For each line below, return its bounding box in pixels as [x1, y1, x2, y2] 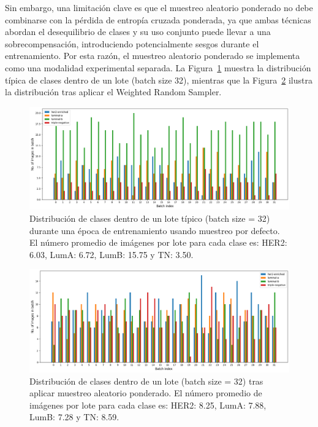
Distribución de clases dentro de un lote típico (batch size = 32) [29, 212, 270, 225]
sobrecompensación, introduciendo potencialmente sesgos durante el [5, 37, 259, 50]
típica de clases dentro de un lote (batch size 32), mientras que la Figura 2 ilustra [5, 73, 312, 86]
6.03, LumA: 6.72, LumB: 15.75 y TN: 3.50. [29, 248, 194, 261]
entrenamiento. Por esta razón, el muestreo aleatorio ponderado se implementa [5, 49, 300, 62]
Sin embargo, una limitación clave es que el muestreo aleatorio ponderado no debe [5, 1, 313, 14]
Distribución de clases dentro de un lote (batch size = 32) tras [29, 374, 263, 387]
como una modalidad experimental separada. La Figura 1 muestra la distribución [5, 61, 311, 74]
